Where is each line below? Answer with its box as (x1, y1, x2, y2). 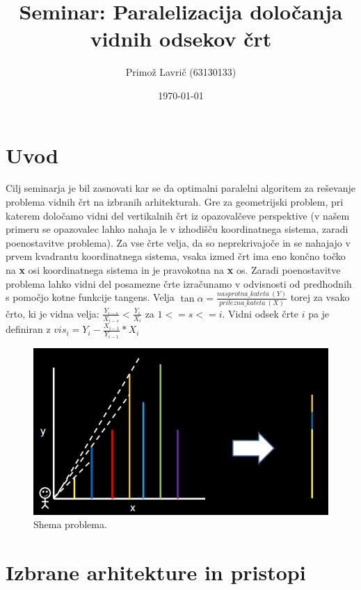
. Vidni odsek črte (222, 306, 298, 320)
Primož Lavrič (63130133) (125, 65, 236, 79)
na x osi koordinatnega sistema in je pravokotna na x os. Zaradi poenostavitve (6, 263, 341, 277)
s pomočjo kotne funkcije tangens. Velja (6, 290, 175, 304)
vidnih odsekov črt (90, 24, 272, 53)
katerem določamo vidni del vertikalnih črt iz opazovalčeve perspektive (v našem (6, 208, 350, 222)
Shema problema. (33, 517, 107, 532)
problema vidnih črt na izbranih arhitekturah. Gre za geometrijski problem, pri (6, 195, 344, 209)
